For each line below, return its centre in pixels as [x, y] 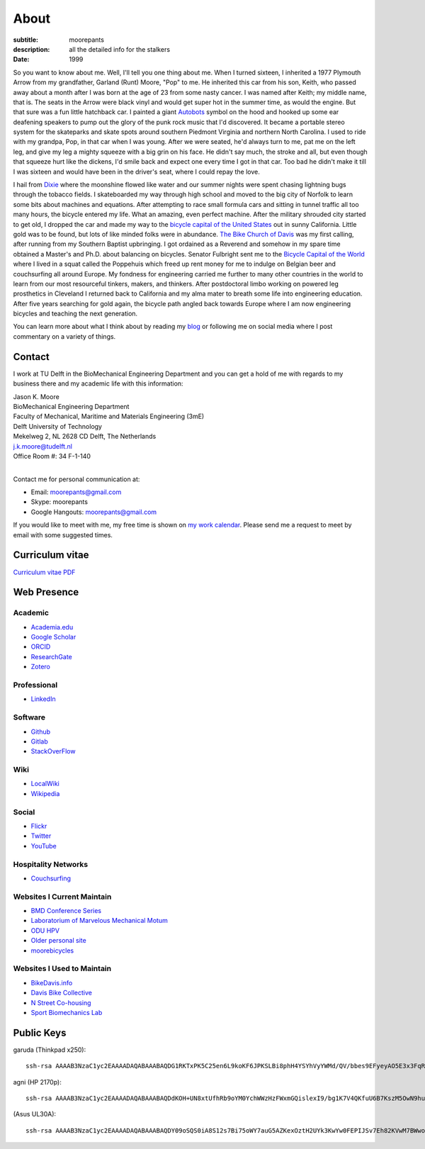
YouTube [44, 846]
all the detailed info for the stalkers [119, 49]
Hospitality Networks [51, 864]
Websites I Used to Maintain [62, 969]
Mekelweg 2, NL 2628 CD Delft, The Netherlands [85, 437]
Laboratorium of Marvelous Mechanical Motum [99, 921]
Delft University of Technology [58, 426]
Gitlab [40, 741]
